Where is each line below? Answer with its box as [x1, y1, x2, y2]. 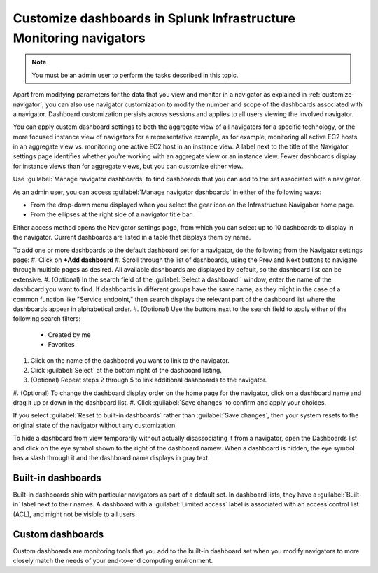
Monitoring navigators [13, 30, 146, 46]
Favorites [48, 340, 75, 349]
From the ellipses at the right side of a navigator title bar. [30, 210, 194, 219]
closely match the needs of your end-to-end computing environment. [13, 557, 213, 565]
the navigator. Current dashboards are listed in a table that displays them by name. [13, 233, 251, 242]
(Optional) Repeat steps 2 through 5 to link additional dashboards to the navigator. [30, 375, 267, 385]
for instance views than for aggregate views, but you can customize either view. [13, 162, 244, 170]
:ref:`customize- [308, 90, 355, 99]
